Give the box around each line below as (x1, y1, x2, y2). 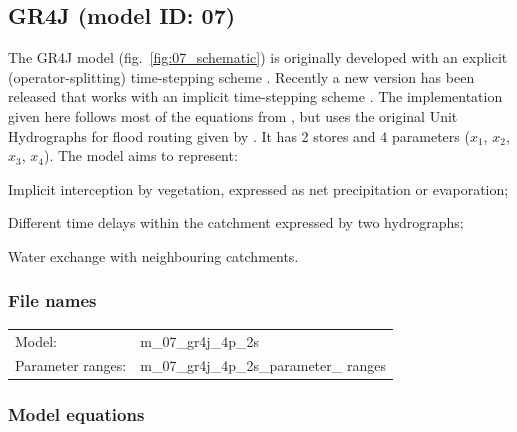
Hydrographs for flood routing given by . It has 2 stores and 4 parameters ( (8, 125, 470, 146)
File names (8, 288, 97, 313)
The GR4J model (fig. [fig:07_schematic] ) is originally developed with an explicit (8, 47, 508, 68)
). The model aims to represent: (43, 145, 238, 166)
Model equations (8, 402, 145, 427)
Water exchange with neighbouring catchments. (8, 245, 299, 266)
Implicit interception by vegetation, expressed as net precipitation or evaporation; (8, 178, 509, 199)
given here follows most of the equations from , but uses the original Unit (8, 105, 458, 126)
